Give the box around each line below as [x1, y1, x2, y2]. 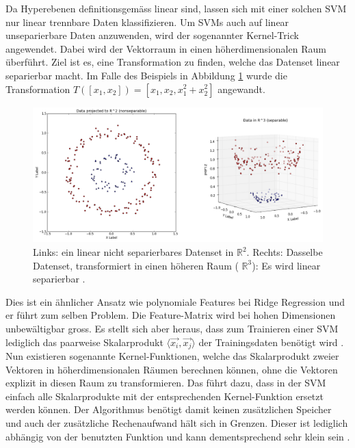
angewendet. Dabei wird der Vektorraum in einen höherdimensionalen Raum [5, 41, 326, 55]
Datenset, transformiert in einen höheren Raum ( [33, 258, 239, 272]
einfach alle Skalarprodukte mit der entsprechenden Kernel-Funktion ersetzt [5, 388, 324, 403]
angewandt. [218, 81, 265, 96]
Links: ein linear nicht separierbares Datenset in [33, 245, 234, 259]
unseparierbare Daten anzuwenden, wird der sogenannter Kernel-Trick [5, 28, 299, 42]
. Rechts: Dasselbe [246, 245, 323, 259]
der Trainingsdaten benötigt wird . [198, 334, 344, 349]
